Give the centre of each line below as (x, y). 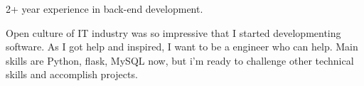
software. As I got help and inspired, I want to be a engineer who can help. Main (182, 47)
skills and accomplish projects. (72, 74)
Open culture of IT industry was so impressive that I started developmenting (173, 32)
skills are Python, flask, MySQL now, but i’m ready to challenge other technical (180, 60)
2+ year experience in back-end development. (105, 9)
